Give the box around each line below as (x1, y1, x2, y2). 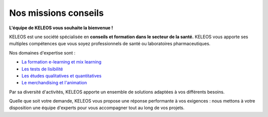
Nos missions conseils (9, 7, 104, 18)
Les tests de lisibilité (21, 66, 63, 72)
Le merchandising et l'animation (21, 80, 87, 86)
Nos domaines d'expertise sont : (9, 50, 75, 56)
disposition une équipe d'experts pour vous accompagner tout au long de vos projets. (9, 105, 185, 111)
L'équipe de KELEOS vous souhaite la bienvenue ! (9, 25, 114, 31)
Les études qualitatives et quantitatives (21, 72, 102, 79)
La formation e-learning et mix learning (21, 59, 102, 65)
